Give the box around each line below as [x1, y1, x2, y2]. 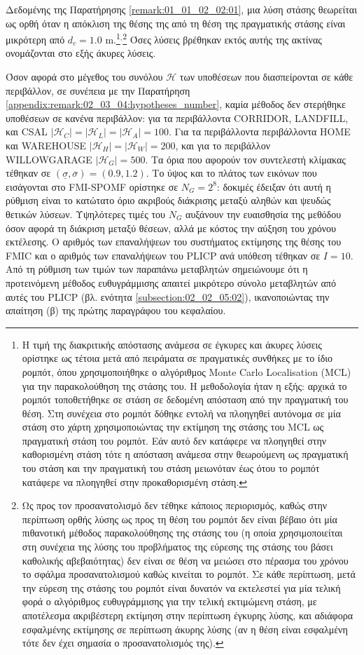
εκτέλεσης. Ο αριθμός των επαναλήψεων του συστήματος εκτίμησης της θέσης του [6, 234, 342, 249]
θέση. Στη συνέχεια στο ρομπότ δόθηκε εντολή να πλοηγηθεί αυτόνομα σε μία [22, 405, 341, 420]
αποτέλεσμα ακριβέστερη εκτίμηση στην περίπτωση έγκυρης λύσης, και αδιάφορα [22, 608, 353, 622]
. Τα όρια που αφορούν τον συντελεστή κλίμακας [145, 151, 346, 166]
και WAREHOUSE [6, 138, 87, 152]
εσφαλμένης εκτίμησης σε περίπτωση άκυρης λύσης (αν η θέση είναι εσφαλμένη [22, 621, 348, 636]
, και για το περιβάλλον [175, 138, 270, 152]
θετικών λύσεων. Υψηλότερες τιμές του [6, 206, 165, 221]
